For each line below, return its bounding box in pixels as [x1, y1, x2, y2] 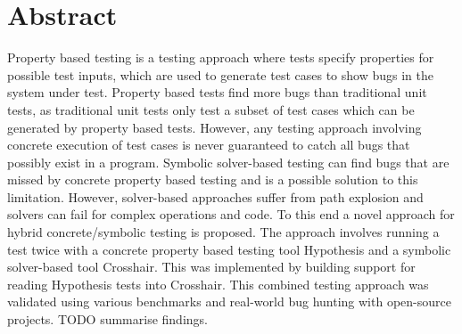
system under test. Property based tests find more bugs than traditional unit [7, 83, 427, 102]
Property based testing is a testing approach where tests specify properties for [7, 48, 434, 67]
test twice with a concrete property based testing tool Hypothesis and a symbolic [7, 240, 451, 258]
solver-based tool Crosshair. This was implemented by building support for [7, 257, 416, 276]
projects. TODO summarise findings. [7, 310, 208, 329]
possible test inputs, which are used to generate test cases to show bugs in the [7, 65, 433, 84]
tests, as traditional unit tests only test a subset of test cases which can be [7, 100, 415, 118]
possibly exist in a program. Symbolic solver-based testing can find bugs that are [7, 152, 450, 171]
